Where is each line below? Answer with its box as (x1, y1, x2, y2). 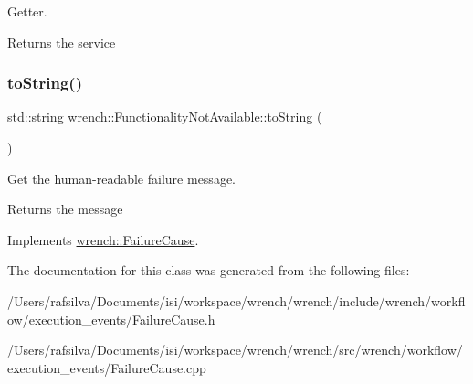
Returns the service (7, 32, 116, 51)
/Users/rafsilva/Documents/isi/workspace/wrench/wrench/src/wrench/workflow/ (7, 340, 463, 359)
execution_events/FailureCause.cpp (7, 357, 206, 377)
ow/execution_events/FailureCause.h (7, 309, 215, 328)
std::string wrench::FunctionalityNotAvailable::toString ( (7, 107, 322, 126)
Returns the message (7, 199, 123, 219)
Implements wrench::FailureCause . (7, 229, 199, 249)
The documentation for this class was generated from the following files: (7, 261, 410, 280)
